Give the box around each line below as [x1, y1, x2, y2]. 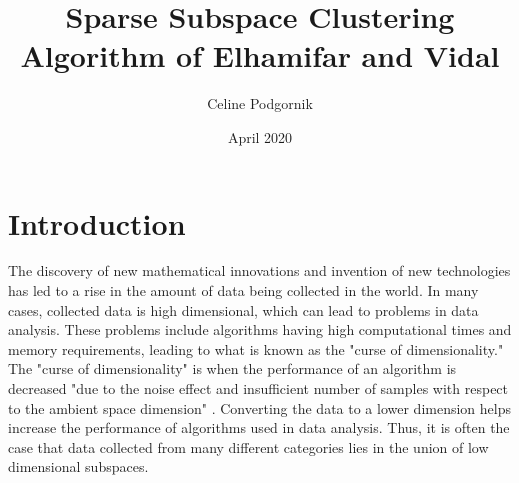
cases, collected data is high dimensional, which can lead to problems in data [8, 299, 479, 320]
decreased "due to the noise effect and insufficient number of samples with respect [8, 378, 509, 398]
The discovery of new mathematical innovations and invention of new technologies [8, 260, 511, 281]
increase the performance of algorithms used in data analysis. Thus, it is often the [8, 417, 510, 438]
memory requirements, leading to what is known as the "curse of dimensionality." [8, 338, 504, 359]
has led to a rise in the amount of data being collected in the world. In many [8, 280, 479, 301]
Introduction [8, 202, 186, 243]
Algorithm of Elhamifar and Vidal [20, 35, 500, 76]
